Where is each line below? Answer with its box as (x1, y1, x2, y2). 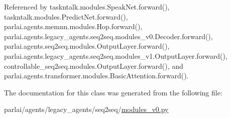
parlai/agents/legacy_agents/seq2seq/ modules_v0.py (4, 104, 169, 114)
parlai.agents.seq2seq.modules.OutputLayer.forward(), (4, 41, 170, 51)
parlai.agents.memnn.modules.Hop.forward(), (4, 21, 143, 32)
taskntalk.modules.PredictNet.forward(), (4, 11, 128, 22)
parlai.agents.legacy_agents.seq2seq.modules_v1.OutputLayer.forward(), (4, 50, 227, 61)
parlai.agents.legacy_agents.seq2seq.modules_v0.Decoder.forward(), (4, 31, 213, 41)
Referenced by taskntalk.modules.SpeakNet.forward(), (4, 2, 170, 12)
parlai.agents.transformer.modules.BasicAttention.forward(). (4, 70, 189, 81)
